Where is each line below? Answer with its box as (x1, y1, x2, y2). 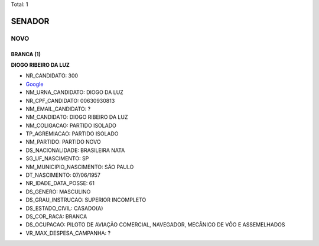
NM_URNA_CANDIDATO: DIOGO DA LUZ (25, 89, 123, 96)
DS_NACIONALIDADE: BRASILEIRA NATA (25, 147, 125, 154)
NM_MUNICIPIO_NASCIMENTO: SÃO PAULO (25, 163, 134, 170)
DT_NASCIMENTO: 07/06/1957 (25, 171, 100, 179)
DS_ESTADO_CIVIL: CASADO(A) (25, 205, 103, 212)
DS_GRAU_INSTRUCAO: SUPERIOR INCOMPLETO (25, 196, 147, 203)
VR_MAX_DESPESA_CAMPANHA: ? (25, 229, 111, 237)
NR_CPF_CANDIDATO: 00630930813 (25, 97, 115, 104)
